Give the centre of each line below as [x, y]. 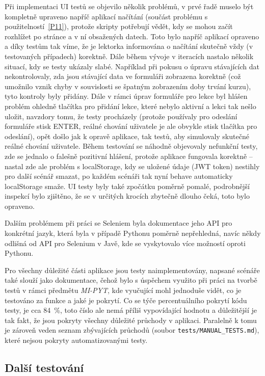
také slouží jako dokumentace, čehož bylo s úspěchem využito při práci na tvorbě [131, 280]
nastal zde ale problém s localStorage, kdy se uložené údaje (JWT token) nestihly [132, 166]
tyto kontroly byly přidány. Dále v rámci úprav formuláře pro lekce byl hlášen [126, 96]
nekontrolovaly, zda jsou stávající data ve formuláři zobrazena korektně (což [123, 76]
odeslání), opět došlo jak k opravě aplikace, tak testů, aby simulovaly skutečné [127, 136]
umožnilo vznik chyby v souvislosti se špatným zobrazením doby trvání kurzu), [128, 86]
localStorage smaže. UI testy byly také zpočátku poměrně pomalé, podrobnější [127, 186]
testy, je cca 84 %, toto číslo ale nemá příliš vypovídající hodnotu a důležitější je [131, 310]
